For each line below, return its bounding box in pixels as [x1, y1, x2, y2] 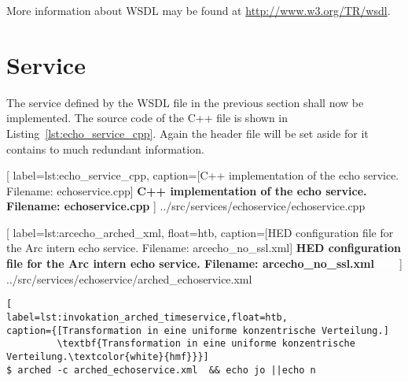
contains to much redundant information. [6, 140, 204, 157]
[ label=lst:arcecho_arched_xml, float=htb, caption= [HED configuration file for [6, 224, 394, 240]
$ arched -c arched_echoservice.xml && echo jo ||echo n [6, 364, 316, 376]
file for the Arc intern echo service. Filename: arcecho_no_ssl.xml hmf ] [6, 255, 402, 272]
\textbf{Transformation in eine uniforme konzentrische [57, 338, 355, 350]
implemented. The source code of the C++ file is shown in [6, 109, 289, 126]
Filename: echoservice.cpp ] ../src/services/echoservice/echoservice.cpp [6, 198, 366, 214]
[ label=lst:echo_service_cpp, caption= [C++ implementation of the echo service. [6, 167, 399, 184]
